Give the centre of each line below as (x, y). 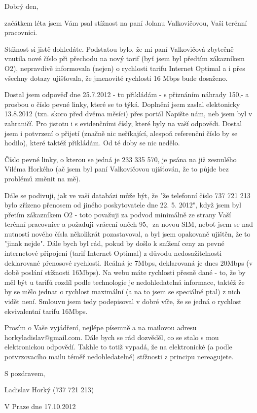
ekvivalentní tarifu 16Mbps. (46, 311)
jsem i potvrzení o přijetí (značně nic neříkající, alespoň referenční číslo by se (121, 133)
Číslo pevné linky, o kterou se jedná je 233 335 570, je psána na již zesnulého (121, 159)
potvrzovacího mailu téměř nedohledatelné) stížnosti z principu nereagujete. (119, 356)
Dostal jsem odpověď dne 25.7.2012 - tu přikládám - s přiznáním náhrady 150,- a (127, 94)
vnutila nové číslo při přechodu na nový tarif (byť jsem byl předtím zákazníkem (125, 58)
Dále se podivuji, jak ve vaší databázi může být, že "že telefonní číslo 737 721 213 (128, 195)
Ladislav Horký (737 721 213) (49, 390)
